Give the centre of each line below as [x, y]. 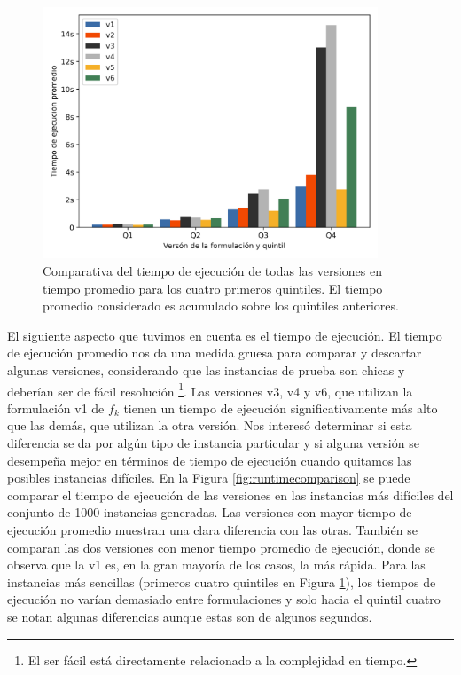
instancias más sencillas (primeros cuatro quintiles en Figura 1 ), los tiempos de [222, 581]
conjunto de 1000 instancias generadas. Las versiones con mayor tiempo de [210, 512]
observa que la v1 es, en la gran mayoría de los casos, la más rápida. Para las [216, 565]
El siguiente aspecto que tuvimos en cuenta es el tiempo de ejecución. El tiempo [225, 335]
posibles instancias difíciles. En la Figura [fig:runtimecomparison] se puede [209, 478]
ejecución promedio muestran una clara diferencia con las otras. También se [212, 530]
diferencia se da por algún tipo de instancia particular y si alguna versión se [213, 443]
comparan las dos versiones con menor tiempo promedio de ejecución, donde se [221, 547]
